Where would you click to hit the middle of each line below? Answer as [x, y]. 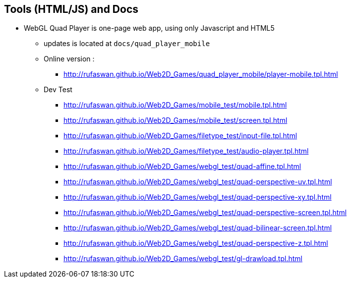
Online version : [69, 59]
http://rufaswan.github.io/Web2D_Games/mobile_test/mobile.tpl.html [175, 105]
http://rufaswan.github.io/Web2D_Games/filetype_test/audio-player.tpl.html [186, 151]
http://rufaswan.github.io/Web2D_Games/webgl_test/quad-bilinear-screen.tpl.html [198, 228]
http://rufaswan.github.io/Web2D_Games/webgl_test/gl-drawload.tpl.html [183, 259]
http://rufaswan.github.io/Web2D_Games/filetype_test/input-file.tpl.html [180, 136]
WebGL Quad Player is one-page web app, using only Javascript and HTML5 [149, 28]
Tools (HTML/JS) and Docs [71, 9]
